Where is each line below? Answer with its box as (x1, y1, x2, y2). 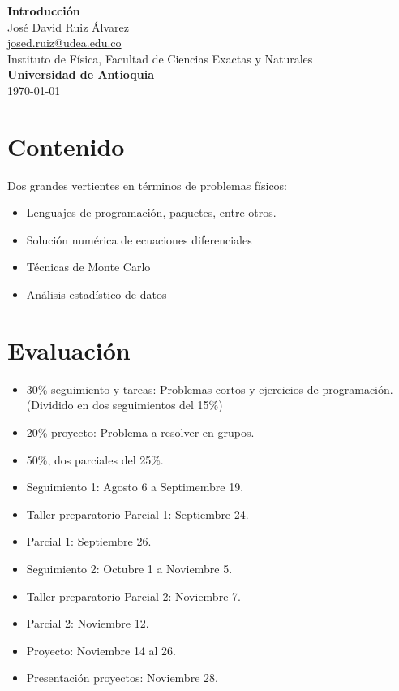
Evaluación (7, 333, 131, 366)
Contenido (7, 129, 125, 162)
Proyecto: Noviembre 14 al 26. (26, 641, 176, 659)
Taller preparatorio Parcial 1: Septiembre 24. (26, 505, 249, 522)
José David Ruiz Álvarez (7, 18, 130, 35)
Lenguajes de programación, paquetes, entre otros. (26, 204, 277, 221)
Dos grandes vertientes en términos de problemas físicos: (7, 176, 288, 193)
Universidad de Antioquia (7, 66, 155, 83)
